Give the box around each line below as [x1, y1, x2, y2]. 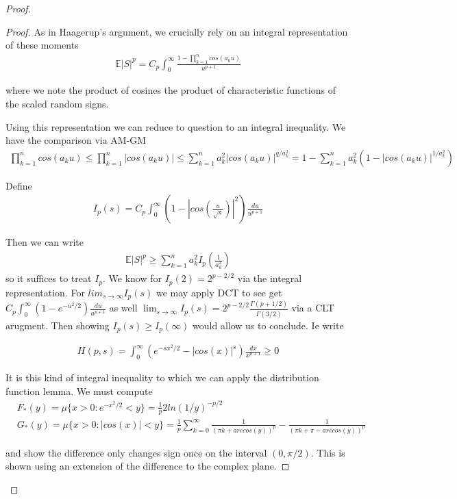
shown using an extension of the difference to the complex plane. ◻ [5, 459, 290, 473]
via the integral [237, 271, 302, 285]
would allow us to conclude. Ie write [193, 318, 344, 332]
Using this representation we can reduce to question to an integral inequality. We [5, 119, 346, 133]
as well [109, 300, 138, 315]
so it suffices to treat [5, 271, 92, 285]
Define [5, 178, 32, 192]
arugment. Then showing [5, 318, 110, 332]
